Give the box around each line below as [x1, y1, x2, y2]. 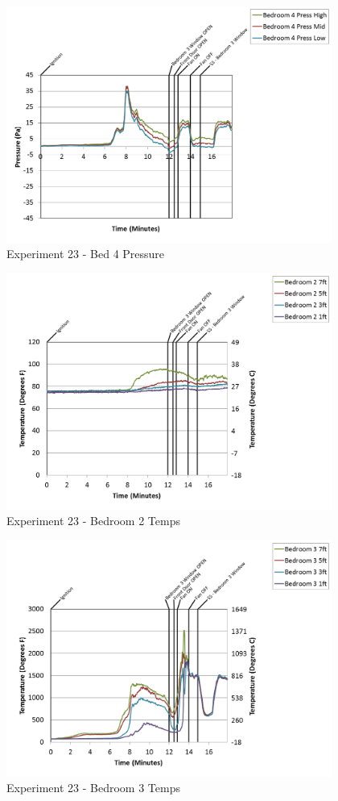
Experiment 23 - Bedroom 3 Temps [6, 779, 180, 796]
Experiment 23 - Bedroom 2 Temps [6, 512, 180, 529]
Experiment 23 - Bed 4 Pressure [6, 245, 165, 262]
